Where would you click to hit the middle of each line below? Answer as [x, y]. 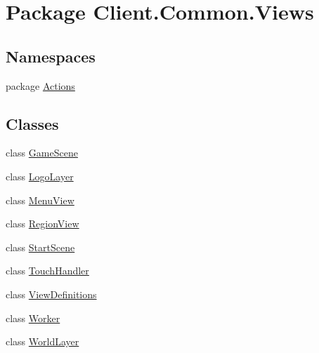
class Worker [33, 318]
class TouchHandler [47, 271]
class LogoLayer [40, 176]
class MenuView [40, 200]
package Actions [40, 85]
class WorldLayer [43, 341]
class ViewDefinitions [51, 294]
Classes [32, 123]
